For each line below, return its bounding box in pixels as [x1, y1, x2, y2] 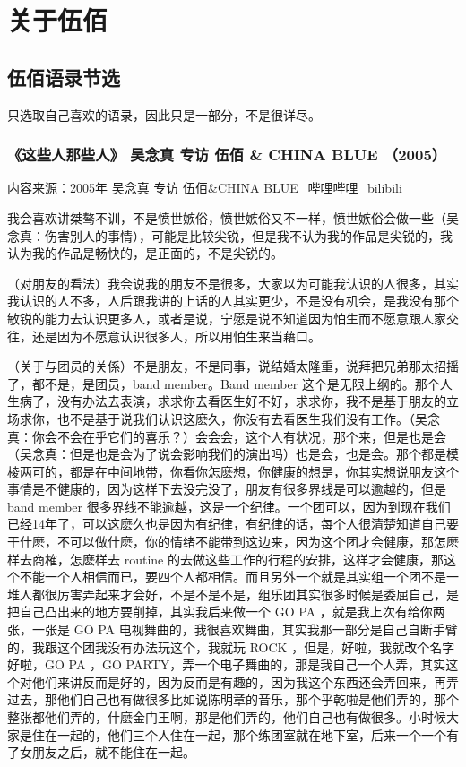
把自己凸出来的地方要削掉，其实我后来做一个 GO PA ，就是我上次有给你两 [7, 602, 445, 621]
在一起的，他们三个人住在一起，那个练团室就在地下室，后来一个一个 [44, 725, 446, 744]
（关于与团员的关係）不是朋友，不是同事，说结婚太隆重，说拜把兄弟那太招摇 [7, 357, 459, 375]
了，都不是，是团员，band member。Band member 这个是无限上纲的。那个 [7, 374, 440, 392]
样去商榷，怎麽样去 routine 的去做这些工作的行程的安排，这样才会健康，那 [7, 549, 444, 568]
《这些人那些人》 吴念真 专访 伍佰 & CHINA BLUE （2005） [7, 143, 447, 166]
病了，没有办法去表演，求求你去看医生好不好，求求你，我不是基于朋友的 [19, 392, 446, 410]
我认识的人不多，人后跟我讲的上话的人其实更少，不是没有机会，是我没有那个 [7, 291, 459, 310]
